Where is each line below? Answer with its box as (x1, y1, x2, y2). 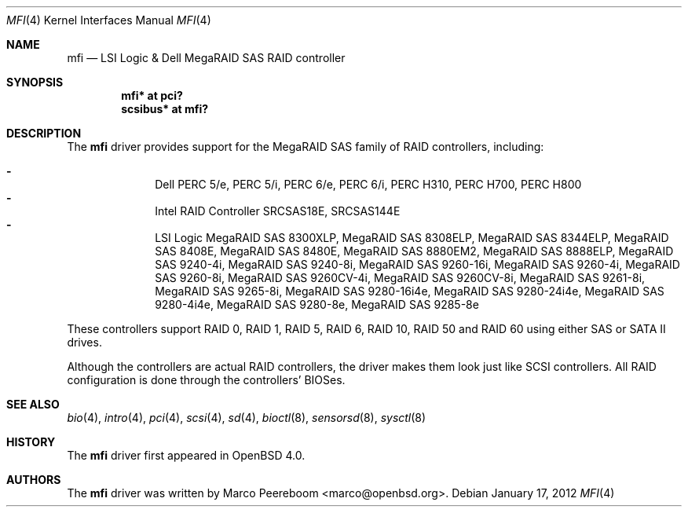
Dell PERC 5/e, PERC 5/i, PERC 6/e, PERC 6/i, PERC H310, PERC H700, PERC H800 (155, 178, 582, 191)
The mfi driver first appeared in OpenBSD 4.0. (67, 449, 306, 462)
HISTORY (6, 435, 56, 449)
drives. (67, 335, 102, 349)
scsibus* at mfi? (121, 102, 209, 115)
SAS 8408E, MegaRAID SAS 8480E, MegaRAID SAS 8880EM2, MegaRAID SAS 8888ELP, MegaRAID (155, 244, 674, 258)
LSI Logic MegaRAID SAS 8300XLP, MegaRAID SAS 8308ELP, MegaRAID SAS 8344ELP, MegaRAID (155, 231, 669, 244)
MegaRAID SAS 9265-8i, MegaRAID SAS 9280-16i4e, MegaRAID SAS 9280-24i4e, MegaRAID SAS (155, 284, 664, 298)
